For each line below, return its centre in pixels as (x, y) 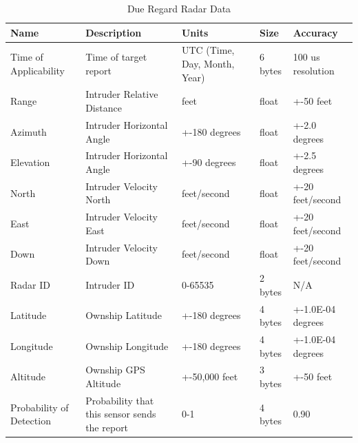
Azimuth (29, 131)
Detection (31, 421)
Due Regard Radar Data (179, 8)
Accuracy (315, 32)
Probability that (120, 400)
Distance (104, 108)
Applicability (38, 70)
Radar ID (30, 284)
